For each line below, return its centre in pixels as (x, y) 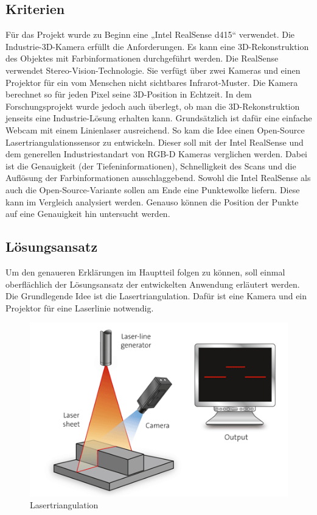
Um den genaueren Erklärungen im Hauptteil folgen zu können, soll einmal (145, 272)
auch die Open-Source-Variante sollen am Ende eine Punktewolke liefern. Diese (153, 189)
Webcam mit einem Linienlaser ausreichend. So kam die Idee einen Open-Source (155, 130)
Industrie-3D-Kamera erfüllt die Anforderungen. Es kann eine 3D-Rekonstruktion (157, 46)
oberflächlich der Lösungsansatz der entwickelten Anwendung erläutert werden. (153, 284)
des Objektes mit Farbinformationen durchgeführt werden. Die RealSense (142, 58)
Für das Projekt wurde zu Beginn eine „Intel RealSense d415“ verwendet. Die (150, 34)
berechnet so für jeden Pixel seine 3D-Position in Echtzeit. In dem (129, 94)
